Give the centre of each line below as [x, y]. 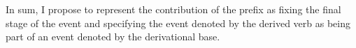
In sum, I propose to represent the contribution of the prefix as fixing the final [173, 9]
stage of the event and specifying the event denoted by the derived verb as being [178, 23]
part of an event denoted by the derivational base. [113, 37]
